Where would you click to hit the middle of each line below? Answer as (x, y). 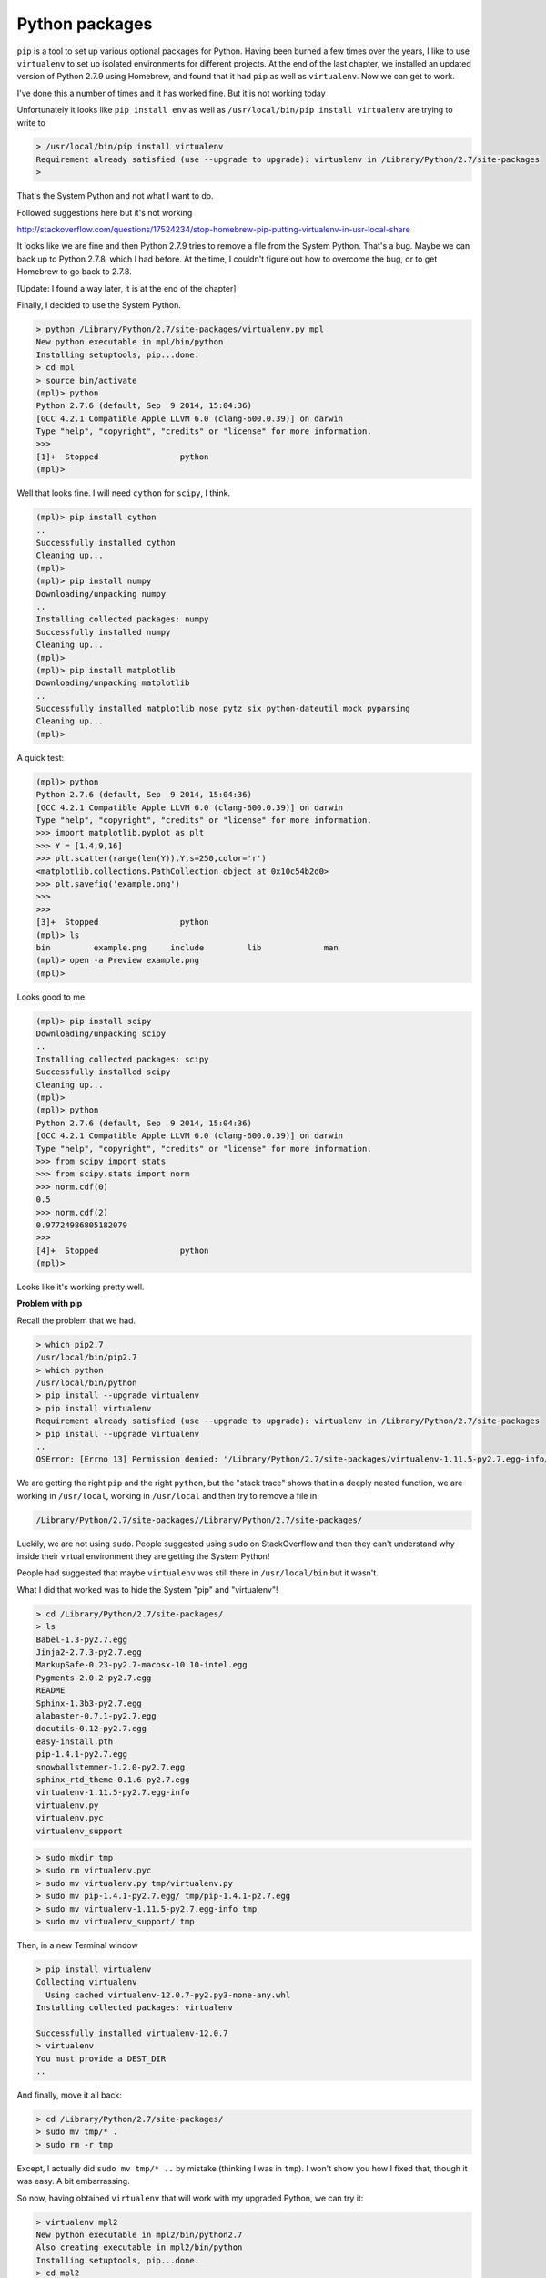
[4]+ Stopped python (122, 1250)
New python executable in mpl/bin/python (130, 342)
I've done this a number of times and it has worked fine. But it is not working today (172, 93)
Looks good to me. (52, 997)
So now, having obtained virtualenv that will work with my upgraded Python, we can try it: (190, 2198)
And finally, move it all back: (70, 2095)
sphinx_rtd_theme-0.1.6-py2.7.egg (113, 1780)
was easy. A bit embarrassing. (74, 2181)
